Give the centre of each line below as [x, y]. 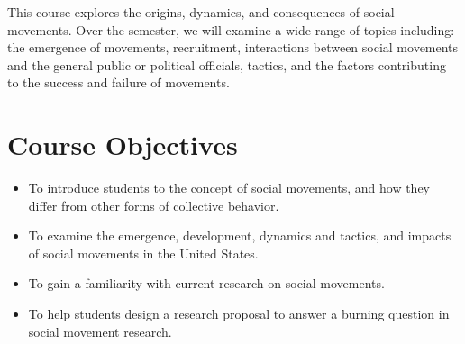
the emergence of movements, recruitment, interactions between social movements [233, 47]
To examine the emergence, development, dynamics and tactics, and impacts [240, 235]
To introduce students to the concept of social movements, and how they [229, 188]
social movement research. [100, 331]
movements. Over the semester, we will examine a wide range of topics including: [231, 29]
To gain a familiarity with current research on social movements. [206, 283]
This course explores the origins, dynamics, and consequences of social [201, 12]
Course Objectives [123, 145]
